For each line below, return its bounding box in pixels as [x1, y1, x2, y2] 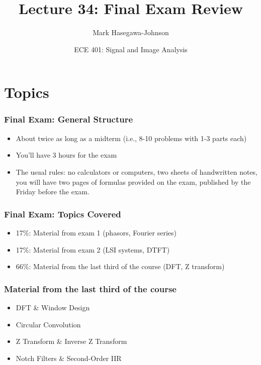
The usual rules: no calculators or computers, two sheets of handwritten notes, [16, 166, 258, 177]
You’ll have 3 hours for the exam [16, 150, 117, 160]
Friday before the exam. [16, 186, 90, 197]
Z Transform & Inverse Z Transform [16, 336, 127, 346]
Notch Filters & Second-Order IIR [16, 352, 122, 363]
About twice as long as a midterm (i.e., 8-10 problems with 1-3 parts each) [16, 133, 247, 143]
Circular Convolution [16, 319, 81, 329]
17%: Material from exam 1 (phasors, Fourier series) [16, 227, 177, 237]
